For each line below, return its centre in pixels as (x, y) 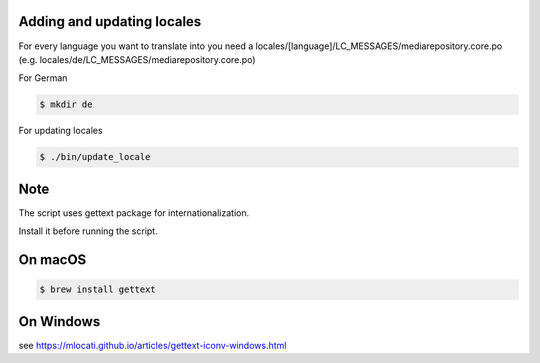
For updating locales (61, 131)
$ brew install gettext (98, 289)
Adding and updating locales (110, 21)
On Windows (59, 321)
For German (43, 78)
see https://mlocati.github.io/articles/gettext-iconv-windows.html (152, 345)
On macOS (52, 259)
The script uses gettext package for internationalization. (134, 212)
